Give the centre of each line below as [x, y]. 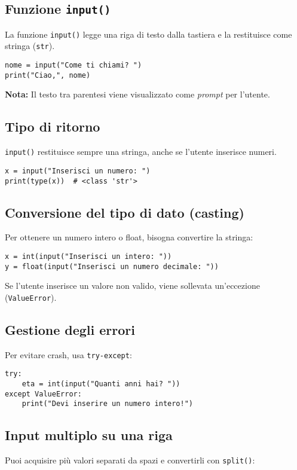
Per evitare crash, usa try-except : [68, 354]
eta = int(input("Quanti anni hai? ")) [101, 384]
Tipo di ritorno [53, 126]
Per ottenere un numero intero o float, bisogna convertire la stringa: [129, 237]
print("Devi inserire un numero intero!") [107, 404]
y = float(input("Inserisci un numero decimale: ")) [112, 266]
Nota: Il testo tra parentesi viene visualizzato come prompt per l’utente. [137, 94]
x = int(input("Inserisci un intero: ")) [88, 256]
